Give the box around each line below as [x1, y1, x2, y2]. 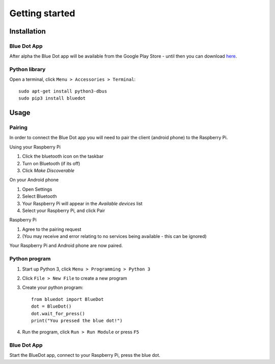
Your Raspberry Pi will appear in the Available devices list [22, 200, 143, 206]
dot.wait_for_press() [31, 311, 85, 316]
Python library [9, 66, 46, 73]
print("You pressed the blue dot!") [31, 318, 123, 323]
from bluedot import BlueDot [31, 296, 104, 302]
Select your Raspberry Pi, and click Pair [22, 207, 105, 214]
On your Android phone [9, 177, 59, 183]
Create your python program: [22, 285, 84, 291]
